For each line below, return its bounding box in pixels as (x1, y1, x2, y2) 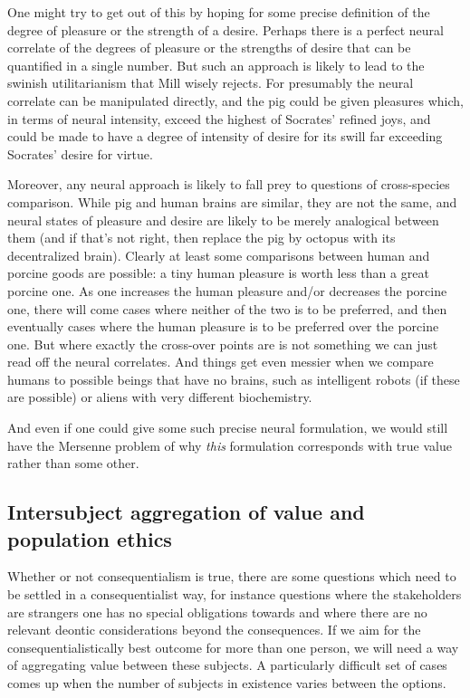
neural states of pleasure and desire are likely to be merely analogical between (7, 210, 439, 229)
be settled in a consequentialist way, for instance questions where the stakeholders (7, 585, 462, 604)
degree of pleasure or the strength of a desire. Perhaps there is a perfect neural (7, 20, 444, 39)
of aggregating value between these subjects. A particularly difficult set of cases (7, 655, 447, 674)
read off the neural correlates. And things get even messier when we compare (7, 352, 434, 371)
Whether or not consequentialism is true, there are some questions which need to (7, 567, 456, 586)
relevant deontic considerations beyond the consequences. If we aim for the (7, 620, 421, 639)
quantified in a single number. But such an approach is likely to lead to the (7, 55, 425, 74)
